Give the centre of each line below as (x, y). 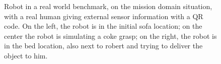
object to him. (26, 55)
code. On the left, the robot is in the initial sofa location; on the (103, 26)
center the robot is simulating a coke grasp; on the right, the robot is (111, 36)
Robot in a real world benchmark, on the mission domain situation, (108, 6)
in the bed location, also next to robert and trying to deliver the (103, 46)
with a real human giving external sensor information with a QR (104, 16)
